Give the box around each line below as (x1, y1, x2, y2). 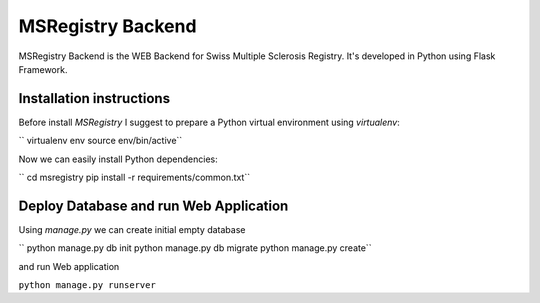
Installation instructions (18, 90, 170, 107)
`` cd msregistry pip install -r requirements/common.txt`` (18, 171, 250, 184)
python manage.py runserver (18, 280, 157, 291)
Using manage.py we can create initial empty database (18, 223, 246, 235)
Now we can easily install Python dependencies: (18, 153, 219, 165)
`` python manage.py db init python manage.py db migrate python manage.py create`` (18, 242, 372, 254)
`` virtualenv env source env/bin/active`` (18, 135, 183, 147)
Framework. (18, 63, 68, 75)
